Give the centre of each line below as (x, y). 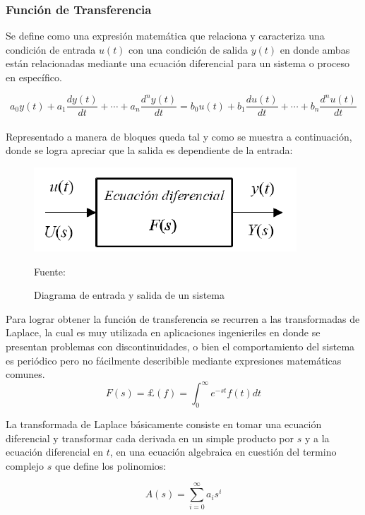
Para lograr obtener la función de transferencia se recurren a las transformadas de (183, 318)
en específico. (34, 77)
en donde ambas (315, 49)
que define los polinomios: (110, 465)
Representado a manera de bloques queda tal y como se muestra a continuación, (179, 136)
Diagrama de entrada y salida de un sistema (129, 295)
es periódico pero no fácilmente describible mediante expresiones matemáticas (174, 360)
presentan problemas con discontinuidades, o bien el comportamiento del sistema (180, 346)
